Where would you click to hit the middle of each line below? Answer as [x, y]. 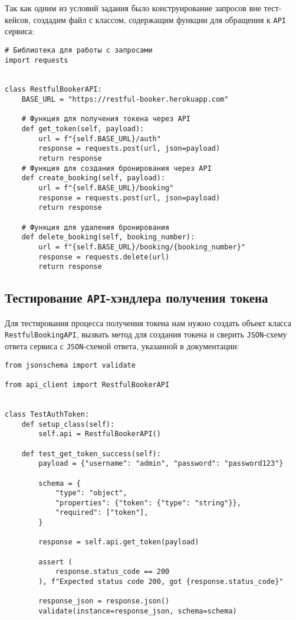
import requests [37, 60]
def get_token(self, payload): [83, 129]
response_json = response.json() [104, 601]
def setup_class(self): [68, 424]
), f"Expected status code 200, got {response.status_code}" [161, 582]
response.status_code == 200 [112, 572]
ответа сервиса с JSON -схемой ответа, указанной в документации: [122, 345]
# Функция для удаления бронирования [96, 227]
